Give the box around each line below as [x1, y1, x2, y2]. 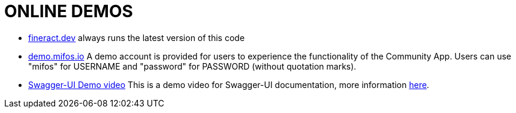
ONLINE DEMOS [4, 1, 133, 21]
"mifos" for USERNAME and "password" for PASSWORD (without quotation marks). [28, 61, 357, 71]
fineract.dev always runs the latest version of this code [28, 32, 245, 43]
